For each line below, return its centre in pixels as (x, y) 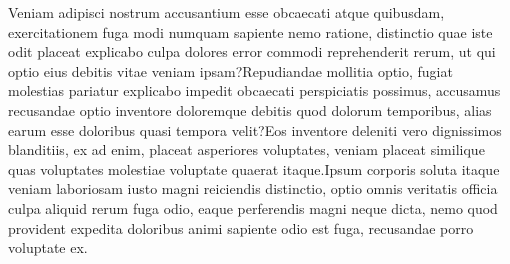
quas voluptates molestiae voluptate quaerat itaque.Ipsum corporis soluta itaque (254, 168)
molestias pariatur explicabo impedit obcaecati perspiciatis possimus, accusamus (254, 90)
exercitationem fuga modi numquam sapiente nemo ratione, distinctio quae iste (250, 31)
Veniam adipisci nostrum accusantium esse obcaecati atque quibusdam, (226, 12)
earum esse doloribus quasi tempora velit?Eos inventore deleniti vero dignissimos (255, 129)
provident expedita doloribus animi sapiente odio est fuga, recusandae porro (241, 227)
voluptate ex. (48, 247)
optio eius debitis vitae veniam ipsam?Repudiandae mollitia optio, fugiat (230, 70)
